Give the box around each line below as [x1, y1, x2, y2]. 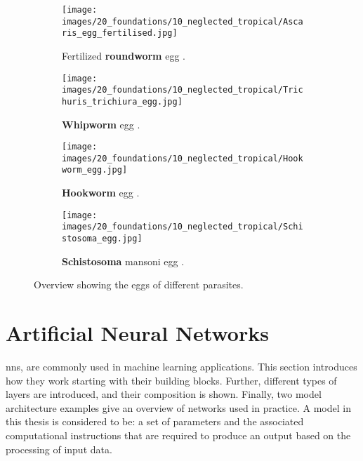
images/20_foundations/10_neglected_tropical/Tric [62, 85, 303, 95]
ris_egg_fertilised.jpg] [62, 28, 178, 39]
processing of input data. [6, 441, 112, 456]
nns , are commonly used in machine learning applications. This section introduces [6, 359, 357, 373]
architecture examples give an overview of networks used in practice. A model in [6, 400, 351, 415]
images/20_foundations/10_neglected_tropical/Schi [62, 222, 303, 232]
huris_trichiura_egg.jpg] [62, 96, 183, 107]
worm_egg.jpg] [62, 165, 128, 175]
